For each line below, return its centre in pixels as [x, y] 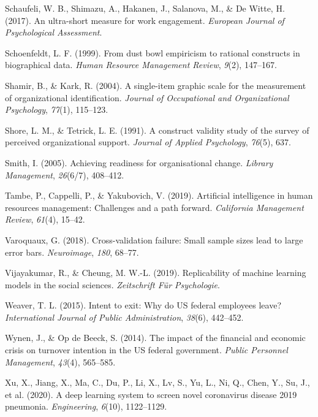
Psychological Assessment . [54, 32]
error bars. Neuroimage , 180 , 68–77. [72, 252]
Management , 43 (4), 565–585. [60, 362]
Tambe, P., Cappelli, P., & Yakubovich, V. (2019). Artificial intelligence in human [159, 195]
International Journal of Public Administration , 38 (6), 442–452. [124, 317]
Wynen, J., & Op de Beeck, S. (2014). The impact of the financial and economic [155, 338]
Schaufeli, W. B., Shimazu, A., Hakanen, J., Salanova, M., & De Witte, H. [145, 8]
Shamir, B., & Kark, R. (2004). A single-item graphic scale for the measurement [156, 85]
